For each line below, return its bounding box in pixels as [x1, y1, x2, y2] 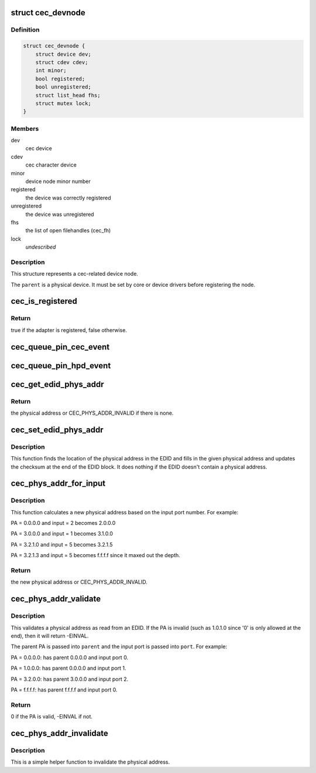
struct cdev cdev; [35, 59, 88, 66]
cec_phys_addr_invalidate [11, 728, 108, 738]
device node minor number [25, 178, 91, 185]
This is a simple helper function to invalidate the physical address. [11, 758, 170, 765]
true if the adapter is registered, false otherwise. [11, 326, 127, 334]
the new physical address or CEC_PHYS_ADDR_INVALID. [11, 578, 147, 586]
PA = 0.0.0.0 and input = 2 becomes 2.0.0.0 [11, 520, 116, 527]
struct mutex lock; [35, 100, 92, 107]
